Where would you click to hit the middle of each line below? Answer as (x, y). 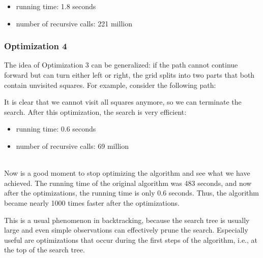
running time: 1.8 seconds (56, 6)
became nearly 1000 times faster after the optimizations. (92, 202)
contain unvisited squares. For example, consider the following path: (110, 85)
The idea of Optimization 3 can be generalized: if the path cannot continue (121, 65)
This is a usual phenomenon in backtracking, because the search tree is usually (127, 220)
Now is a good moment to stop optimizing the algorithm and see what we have (127, 173)
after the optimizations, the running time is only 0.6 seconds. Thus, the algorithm (132, 193)
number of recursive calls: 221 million (74, 23)
